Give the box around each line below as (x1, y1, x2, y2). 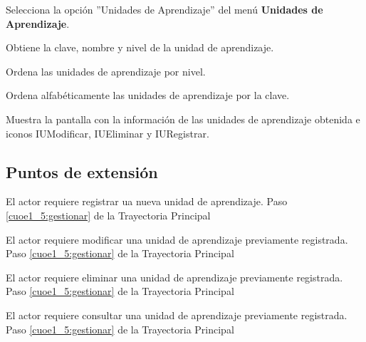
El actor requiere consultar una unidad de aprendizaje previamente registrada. (6, 307, 347, 322)
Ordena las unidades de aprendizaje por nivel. (6, 63, 206, 78)
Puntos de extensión (6, 160, 158, 182)
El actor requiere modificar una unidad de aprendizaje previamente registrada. (6, 232, 348, 247)
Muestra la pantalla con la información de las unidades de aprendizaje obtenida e (6, 111, 360, 126)
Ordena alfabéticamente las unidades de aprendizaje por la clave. (6, 88, 290, 103)
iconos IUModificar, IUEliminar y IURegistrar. (6, 125, 209, 140)
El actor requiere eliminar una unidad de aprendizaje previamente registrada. (6, 269, 343, 284)
